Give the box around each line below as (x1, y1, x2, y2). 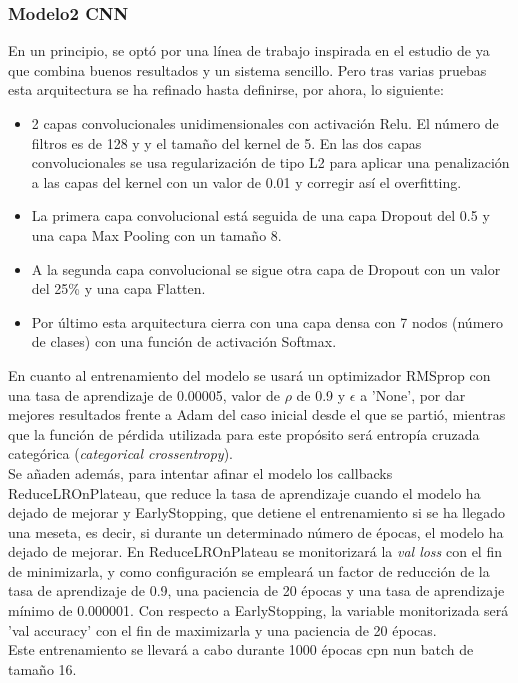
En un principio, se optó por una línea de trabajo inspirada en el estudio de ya (8, 40, 490, 61)
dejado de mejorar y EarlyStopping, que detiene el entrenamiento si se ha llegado (8, 502, 506, 523)
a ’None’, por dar (360, 384, 466, 405)
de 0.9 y (296, 384, 346, 405)
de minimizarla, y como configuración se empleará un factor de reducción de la (8, 560, 490, 581)
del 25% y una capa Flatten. (31, 278, 206, 299)
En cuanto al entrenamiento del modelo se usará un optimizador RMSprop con (8, 364, 491, 385)
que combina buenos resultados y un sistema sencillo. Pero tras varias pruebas (8, 59, 487, 80)
